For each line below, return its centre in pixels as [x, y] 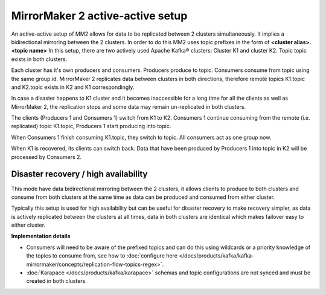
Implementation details [41, 236]
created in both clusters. [57, 281]
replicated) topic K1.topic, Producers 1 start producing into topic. [91, 126]
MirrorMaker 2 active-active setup [99, 16]
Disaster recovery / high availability [79, 174]
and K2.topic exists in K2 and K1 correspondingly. [73, 87]
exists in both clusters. [39, 59]
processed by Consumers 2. [46, 157]
